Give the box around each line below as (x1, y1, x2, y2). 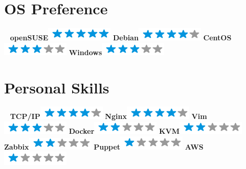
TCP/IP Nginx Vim (10, 111, 207, 122)
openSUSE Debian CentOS (10, 32, 232, 43)
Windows (69, 46, 102, 57)
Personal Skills (4, 77, 109, 98)
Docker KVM (69, 126, 180, 136)
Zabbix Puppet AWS (4, 141, 204, 152)
